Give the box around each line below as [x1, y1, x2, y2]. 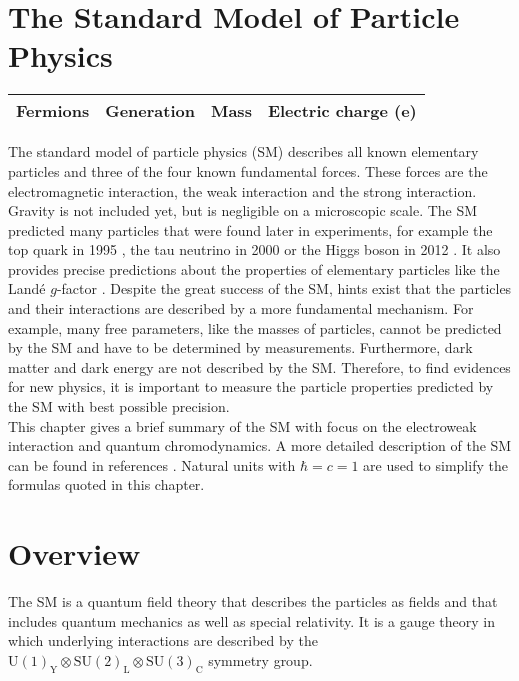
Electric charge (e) [267, 99, 417, 123]
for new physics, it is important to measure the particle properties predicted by [8, 376, 494, 397]
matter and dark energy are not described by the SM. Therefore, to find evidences [8, 356, 511, 377]
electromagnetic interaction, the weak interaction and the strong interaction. [8, 180, 477, 201]
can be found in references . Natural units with [8, 454, 296, 475]
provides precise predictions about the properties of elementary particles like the [8, 258, 500, 279]
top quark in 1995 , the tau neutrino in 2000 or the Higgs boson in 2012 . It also [8, 239, 501, 260]
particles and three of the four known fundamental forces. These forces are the [8, 160, 488, 181]
